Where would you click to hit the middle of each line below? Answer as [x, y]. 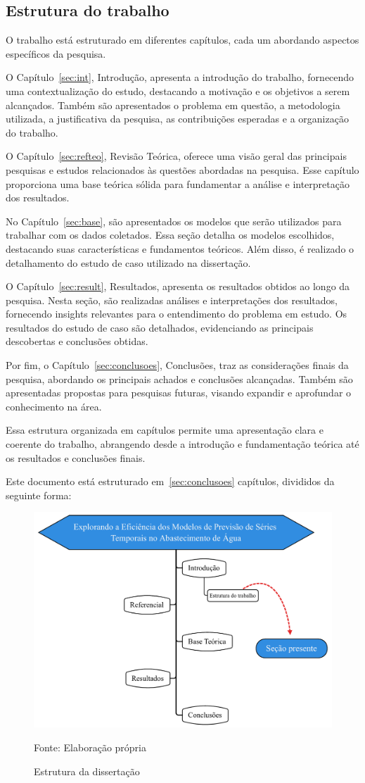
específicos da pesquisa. [56, 53]
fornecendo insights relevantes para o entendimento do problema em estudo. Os [177, 314]
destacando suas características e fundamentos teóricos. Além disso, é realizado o [180, 248]
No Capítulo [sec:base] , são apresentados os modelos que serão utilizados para [174, 221]
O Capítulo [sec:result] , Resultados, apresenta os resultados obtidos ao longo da [178, 286]
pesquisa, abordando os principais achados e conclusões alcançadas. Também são [179, 378]
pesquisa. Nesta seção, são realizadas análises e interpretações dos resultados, [172, 300]
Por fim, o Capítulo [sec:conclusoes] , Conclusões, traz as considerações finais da [177, 365]
